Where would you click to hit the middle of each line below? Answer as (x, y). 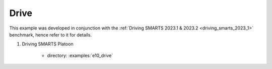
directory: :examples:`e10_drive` (80, 55)
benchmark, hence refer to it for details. (51, 34)
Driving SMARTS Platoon (48, 44)
